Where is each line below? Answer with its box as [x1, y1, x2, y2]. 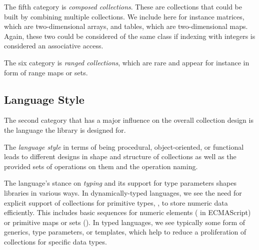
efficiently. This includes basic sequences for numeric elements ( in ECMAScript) [4, 207, 251, 218]
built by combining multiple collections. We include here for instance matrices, [4, 11, 244, 21]
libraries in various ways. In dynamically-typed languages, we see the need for [4, 187, 242, 198]
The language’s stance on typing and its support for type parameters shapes [4, 178, 236, 188]
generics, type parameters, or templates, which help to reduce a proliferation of [4, 227, 246, 237]
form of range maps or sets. [4, 67, 88, 77]
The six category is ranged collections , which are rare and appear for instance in [4, 57, 249, 67]
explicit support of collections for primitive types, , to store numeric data [4, 197, 228, 208]
